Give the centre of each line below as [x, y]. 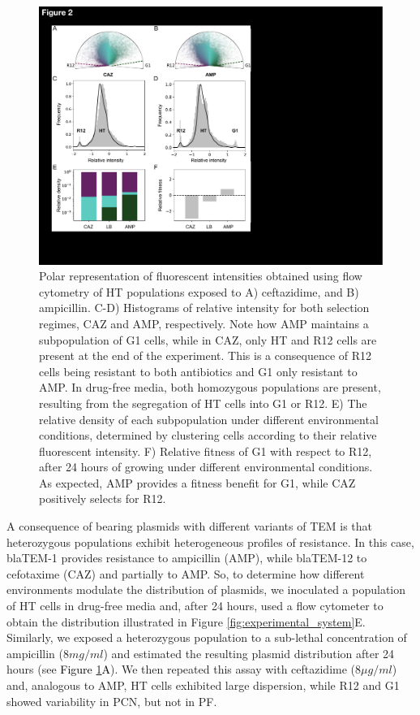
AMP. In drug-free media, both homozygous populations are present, [210, 387]
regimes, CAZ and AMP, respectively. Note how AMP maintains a [204, 323]
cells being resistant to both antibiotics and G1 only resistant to [198, 371]
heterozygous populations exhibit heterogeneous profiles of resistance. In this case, [210, 542]
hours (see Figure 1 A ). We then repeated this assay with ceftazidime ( [181, 669]
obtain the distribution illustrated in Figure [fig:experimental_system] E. [186, 621]
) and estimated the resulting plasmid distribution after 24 [249, 653]
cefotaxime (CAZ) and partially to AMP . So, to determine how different [186, 573]
